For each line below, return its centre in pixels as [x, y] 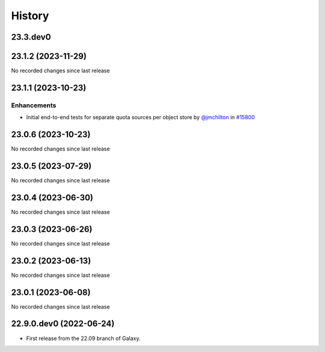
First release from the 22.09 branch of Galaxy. [83, 338]
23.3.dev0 [31, 37]
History [30, 16]
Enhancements [34, 105]
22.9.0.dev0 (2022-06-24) [63, 324]
